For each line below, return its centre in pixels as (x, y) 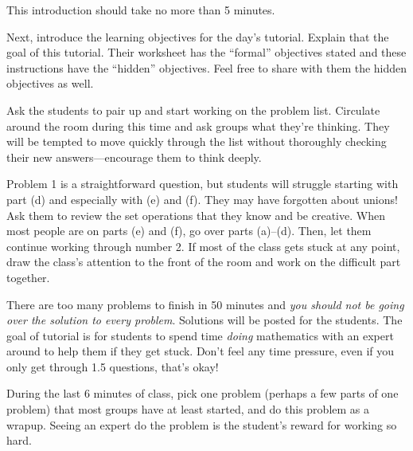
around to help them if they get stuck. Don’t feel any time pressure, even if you (201, 351)
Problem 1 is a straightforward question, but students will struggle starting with (203, 184)
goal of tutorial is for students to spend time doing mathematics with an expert (200, 335)
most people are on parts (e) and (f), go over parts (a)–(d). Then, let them (189, 231)
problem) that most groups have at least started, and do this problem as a (188, 409)
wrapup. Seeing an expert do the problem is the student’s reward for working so (202, 424)
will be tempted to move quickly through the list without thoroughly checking (197, 141)
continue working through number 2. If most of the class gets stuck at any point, (203, 246)
